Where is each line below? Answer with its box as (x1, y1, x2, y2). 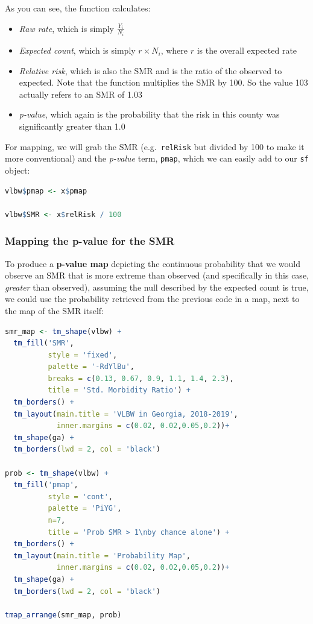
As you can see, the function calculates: (5, 2, 151, 14)
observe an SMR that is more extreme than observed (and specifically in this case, (5, 269, 309, 282)
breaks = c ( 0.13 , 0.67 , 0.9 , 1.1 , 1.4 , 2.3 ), (48, 374, 234, 383)
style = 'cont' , (48, 492, 113, 501)
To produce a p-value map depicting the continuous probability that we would (5, 257, 300, 269)
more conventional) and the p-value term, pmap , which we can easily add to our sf (5, 152, 309, 165)
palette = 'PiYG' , (48, 504, 122, 513)
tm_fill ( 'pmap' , (13, 481, 78, 490)
